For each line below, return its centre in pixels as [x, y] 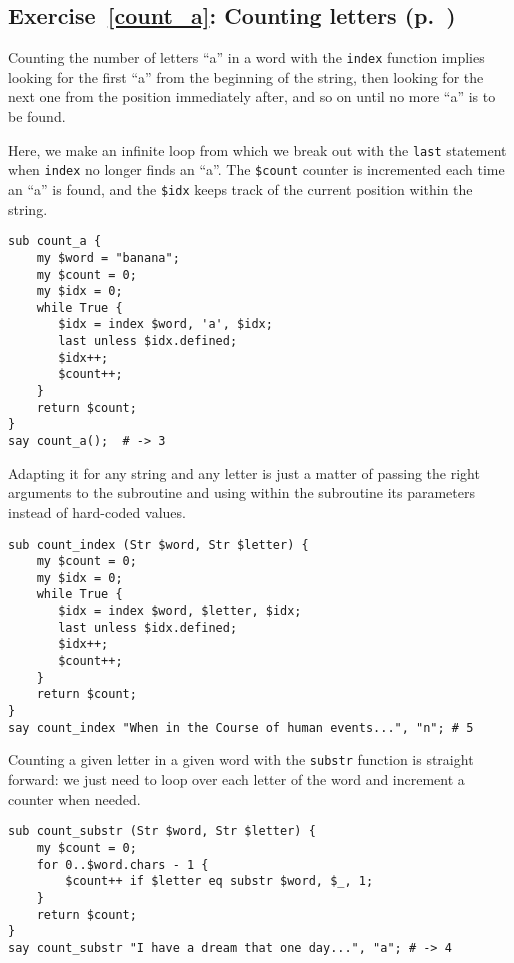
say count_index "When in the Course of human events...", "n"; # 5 [241, 727]
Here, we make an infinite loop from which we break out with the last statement [257, 149]
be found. [37, 116]
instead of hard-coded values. [97, 511]
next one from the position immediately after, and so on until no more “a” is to [252, 96]
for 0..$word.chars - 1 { [122, 864]
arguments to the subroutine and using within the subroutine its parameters [241, 492]
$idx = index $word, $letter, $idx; [180, 611]
